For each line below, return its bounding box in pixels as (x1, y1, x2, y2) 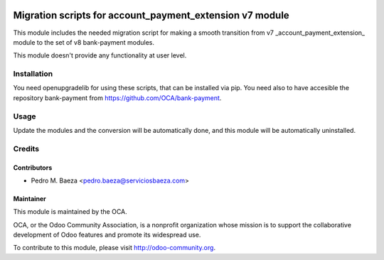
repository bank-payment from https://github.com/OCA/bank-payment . (13, 93, 222, 102)
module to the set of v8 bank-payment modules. (13, 38, 155, 46)
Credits (13, 143, 39, 153)
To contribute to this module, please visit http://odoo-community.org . (13, 244, 216, 252)
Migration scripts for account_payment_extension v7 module (13, 9, 289, 21)
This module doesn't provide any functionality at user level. (13, 51, 187, 60)
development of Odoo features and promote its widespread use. (13, 231, 201, 239)
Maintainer (13, 194, 46, 202)
